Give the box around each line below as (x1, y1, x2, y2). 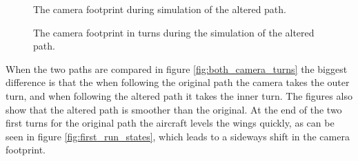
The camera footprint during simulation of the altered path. (33, 2, 286, 16)
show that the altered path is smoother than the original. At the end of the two (6, 102, 342, 116)
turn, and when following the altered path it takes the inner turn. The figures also (6, 88, 352, 103)
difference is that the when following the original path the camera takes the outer (6, 75, 350, 89)
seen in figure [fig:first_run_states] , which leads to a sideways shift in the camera (6, 129, 350, 143)
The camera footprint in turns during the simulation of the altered (33, 25, 315, 39)
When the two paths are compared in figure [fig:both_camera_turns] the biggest (6, 61, 348, 76)
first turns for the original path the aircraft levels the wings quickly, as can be (6, 116, 335, 130)
